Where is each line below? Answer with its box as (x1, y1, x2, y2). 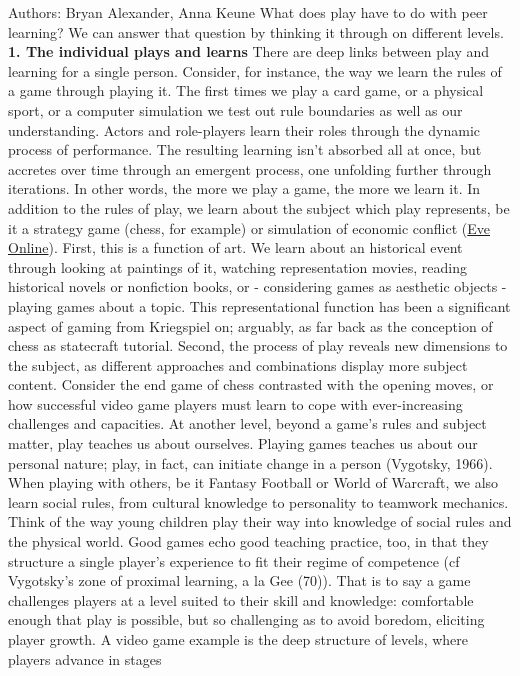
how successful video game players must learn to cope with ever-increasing (8, 393, 463, 414)
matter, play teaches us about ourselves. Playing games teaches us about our (8, 433, 478, 454)
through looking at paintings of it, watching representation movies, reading (8, 256, 467, 277)
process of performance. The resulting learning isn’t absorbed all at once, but (8, 139, 482, 160)
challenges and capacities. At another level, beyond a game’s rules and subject (8, 413, 487, 434)
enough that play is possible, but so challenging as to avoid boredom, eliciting (8, 609, 485, 630)
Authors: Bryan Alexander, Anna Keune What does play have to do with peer (8, 2, 488, 22)
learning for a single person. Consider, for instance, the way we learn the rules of (8, 60, 502, 81)
